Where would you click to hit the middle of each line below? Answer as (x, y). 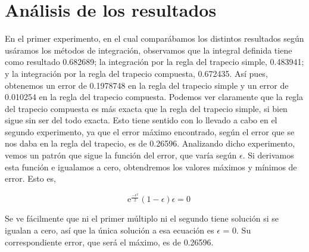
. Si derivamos (268, 155)
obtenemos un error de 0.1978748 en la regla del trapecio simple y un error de (147, 85)
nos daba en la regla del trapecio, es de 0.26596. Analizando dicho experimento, (150, 143)
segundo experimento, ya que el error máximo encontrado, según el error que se (150, 131)
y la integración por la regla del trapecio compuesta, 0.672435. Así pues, (136, 73)
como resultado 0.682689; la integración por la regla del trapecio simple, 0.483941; (154, 62)
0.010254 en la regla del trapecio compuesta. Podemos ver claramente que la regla (154, 97)
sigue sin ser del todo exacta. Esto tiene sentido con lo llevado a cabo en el (141, 120)
